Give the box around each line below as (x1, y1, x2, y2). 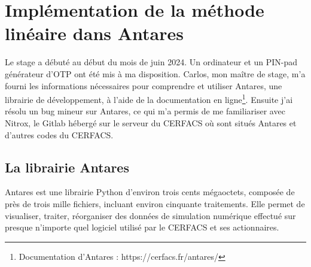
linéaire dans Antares (5, 21, 184, 45)
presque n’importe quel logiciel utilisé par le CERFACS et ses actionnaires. (5, 221, 279, 233)
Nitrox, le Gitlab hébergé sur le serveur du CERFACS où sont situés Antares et (5, 116, 297, 129)
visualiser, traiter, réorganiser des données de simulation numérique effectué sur (5, 209, 296, 222)
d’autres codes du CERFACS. (5, 128, 114, 141)
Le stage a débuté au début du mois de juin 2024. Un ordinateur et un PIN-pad (5, 56, 298, 68)
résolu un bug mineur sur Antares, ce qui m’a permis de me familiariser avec (5, 105, 285, 117)
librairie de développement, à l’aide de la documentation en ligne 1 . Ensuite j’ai (5, 92, 293, 105)
